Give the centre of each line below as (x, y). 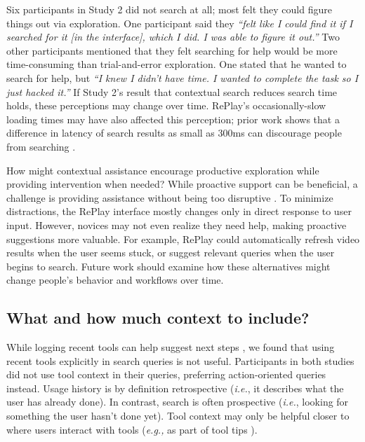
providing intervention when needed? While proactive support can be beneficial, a (182, 184)
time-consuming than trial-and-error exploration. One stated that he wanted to (177, 64)
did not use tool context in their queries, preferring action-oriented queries (166, 374)
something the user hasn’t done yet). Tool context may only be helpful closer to (178, 416)
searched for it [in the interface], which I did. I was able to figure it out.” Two (173, 37)
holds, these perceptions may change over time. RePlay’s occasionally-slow (166, 105)
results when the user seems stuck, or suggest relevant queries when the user (171, 253)
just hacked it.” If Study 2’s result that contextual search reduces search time (172, 91)
